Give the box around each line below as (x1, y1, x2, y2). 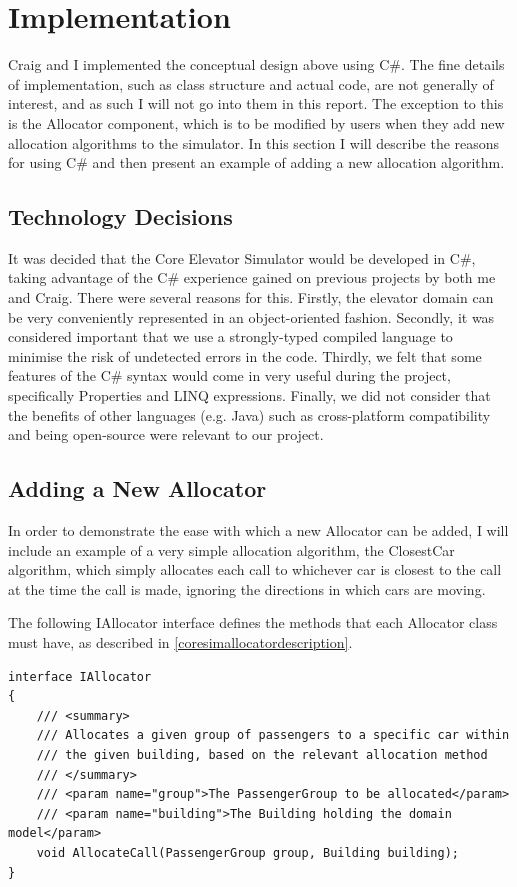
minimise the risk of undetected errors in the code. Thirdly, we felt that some (8, 345, 482, 366)
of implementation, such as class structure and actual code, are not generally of (8, 73, 494, 94)
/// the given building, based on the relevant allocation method (36, 747, 488, 762)
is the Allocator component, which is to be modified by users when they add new (8, 112, 505, 133)
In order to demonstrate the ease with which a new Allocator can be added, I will (8, 520, 509, 541)
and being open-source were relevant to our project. (8, 424, 324, 445)
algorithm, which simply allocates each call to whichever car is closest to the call (8, 559, 502, 580)
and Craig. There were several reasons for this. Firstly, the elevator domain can (8, 287, 494, 308)
